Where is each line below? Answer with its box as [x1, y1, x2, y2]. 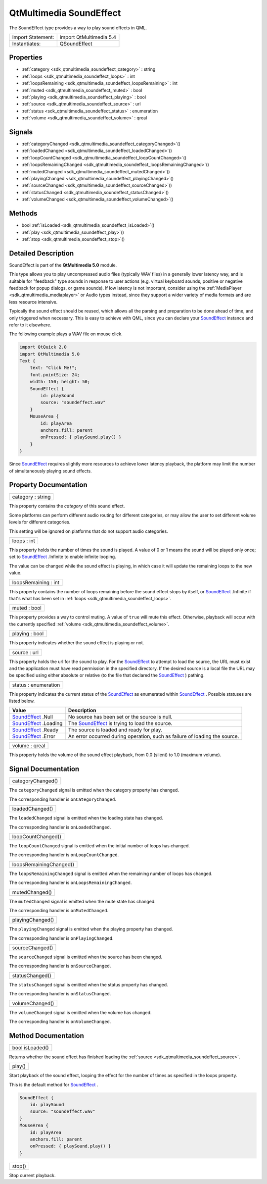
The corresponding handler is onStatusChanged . [9, 991, 111, 997]
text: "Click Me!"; [30, 365, 78, 371]
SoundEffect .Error [12, 733, 55, 740]
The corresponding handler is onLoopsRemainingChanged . [9, 879, 132, 886]
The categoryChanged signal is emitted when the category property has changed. [9, 787, 179, 793]
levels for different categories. [9, 519, 71, 525]
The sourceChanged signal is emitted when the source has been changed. [9, 954, 163, 960]
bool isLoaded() [12, 1044, 49, 1051]
